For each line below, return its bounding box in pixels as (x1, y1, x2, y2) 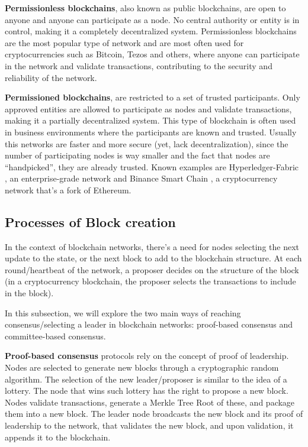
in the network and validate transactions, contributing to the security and (5, 59, 272, 72)
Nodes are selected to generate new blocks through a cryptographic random (5, 361, 279, 374)
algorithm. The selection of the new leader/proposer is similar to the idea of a (5, 372, 287, 385)
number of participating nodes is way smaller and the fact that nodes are (5, 149, 270, 161)
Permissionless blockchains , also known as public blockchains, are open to (5, 2, 286, 14)
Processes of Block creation (5, 212, 176, 231)
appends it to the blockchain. (5, 430, 111, 443)
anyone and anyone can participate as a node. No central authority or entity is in (5, 13, 300, 25)
